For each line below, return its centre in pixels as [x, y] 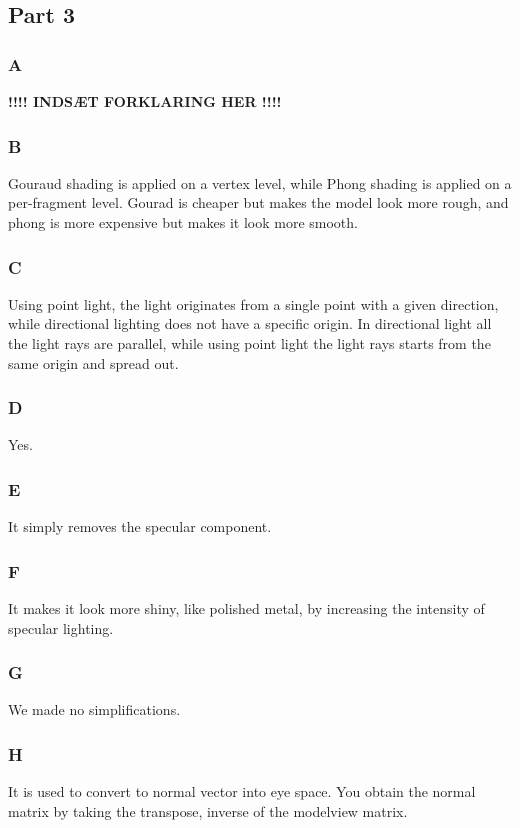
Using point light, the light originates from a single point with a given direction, [253, 303]
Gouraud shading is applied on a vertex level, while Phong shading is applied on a [260, 182]
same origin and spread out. [93, 362]
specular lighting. [61, 627]
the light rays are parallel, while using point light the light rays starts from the [249, 343]
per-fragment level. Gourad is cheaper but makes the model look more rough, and [258, 202]
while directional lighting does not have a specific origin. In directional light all [250, 323]
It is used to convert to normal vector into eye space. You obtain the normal [242, 791]
